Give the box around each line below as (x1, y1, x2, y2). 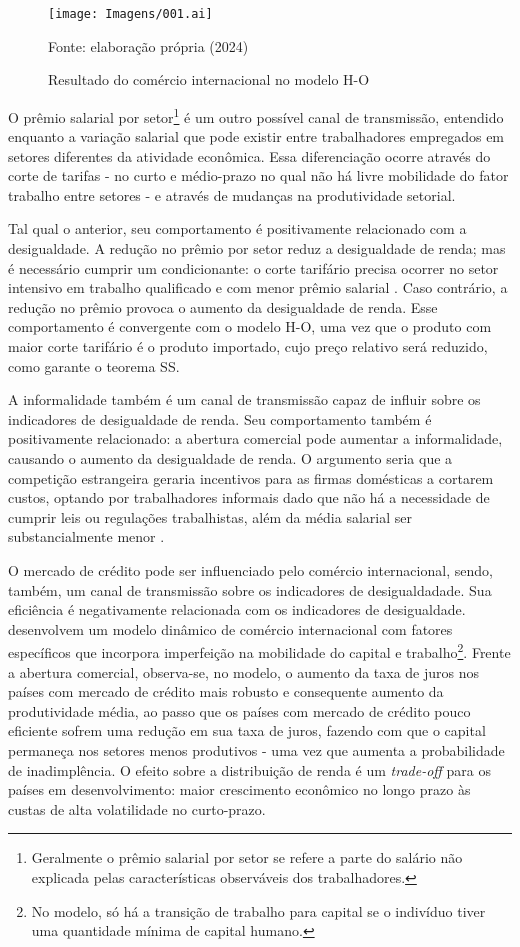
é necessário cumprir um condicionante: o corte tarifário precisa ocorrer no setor (8, 257, 499, 278)
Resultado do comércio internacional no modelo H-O (48, 69, 370, 90)
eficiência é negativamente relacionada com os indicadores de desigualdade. (8, 599, 466, 620)
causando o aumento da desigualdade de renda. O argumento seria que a (8, 448, 453, 468)
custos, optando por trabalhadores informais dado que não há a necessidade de (8, 487, 490, 508)
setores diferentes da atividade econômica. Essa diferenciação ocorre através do (8, 145, 491, 166)
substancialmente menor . (8, 526, 165, 547)
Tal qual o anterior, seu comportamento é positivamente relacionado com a (8, 218, 467, 239)
